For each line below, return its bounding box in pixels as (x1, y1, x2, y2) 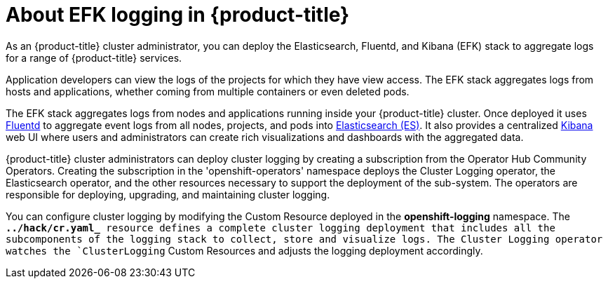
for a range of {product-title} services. (6, 51, 182, 64)
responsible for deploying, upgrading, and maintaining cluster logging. (6, 188, 330, 201)
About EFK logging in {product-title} (6, 3, 350, 27)
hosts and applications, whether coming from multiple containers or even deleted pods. (6, 85, 410, 97)
